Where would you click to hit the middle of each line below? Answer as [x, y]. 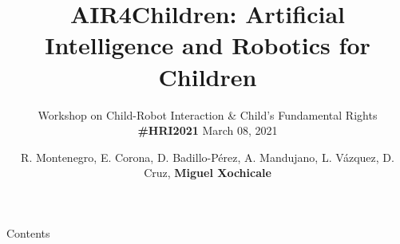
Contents [28, 232]
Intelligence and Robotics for [208, 45]
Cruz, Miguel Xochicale [208, 173]
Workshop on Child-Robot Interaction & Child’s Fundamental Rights [208, 114]
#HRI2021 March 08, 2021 [208, 130]
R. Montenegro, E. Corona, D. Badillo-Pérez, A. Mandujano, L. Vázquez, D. [208, 157]
